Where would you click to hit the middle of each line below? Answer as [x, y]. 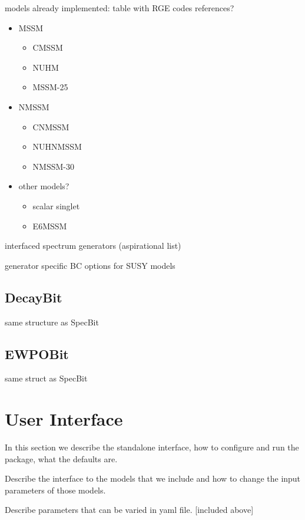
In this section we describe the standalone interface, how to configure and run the [152, 447]
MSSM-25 [50, 87]
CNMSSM [51, 126]
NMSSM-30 [53, 166]
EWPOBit [37, 353]
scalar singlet [56, 205]
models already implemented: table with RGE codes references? [120, 8]
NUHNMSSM [57, 147]
